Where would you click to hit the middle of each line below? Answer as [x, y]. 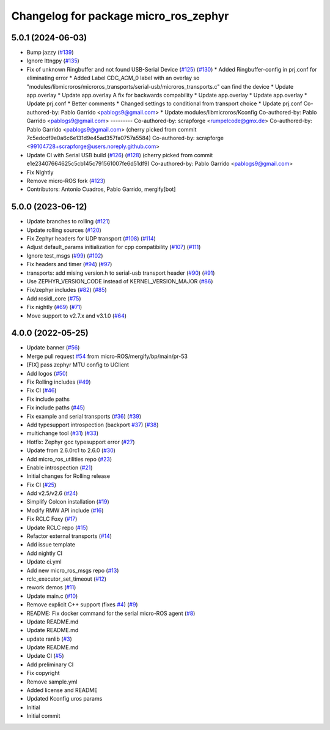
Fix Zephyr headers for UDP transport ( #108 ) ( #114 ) [91, 238]
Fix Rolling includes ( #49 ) [59, 382]
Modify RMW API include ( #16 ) [65, 510]
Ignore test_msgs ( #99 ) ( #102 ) [65, 255]
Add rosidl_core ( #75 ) [54, 298]
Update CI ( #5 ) [45, 656]
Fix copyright [43, 673]
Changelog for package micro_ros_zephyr [120, 16]
